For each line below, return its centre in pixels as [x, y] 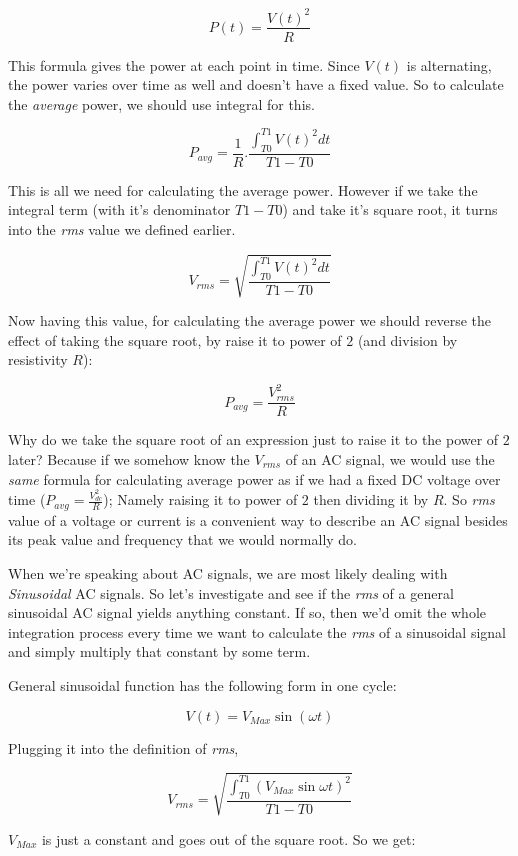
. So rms [469, 499]
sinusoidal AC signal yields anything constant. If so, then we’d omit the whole [247, 612]
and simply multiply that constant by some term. [159, 651]
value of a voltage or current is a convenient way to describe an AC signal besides [258, 519]
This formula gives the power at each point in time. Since [184, 64]
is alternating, [449, 64]
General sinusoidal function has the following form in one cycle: [202, 685]
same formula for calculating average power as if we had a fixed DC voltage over [254, 478]
